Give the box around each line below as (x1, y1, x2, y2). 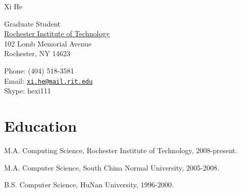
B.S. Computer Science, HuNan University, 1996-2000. (4, 179, 174, 190)
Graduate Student (4, 18, 61, 29)
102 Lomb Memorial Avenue (4, 38, 92, 49)
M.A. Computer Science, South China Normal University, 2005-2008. (4, 162, 220, 173)
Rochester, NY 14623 (4, 48, 70, 59)
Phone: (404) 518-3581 (4, 65, 75, 76)
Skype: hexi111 (4, 85, 51, 96)
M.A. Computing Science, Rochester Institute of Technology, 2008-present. (4, 144, 237, 155)
